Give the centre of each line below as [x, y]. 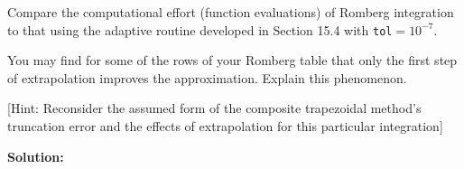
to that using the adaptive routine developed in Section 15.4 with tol [200, 29]
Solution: [36, 156]
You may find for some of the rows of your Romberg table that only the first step [232, 60]
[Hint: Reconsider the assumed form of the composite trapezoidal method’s [214, 108]
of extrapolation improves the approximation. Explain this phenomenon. [207, 77]
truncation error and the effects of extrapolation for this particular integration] [225, 126]
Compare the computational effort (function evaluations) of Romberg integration [231, 12]
